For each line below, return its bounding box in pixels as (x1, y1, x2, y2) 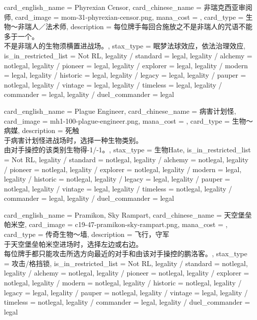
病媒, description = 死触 (4, 125, 79, 136)
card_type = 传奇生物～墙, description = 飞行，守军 (4, 229, 169, 239)
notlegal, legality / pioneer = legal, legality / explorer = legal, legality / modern (4, 60, 248, 70)
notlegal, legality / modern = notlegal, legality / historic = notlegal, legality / (4, 277, 242, 288)
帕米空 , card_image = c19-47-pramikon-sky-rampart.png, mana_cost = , (4, 219, 228, 229)
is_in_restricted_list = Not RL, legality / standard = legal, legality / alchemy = (4, 50, 253, 60)
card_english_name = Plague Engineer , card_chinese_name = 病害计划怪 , (4, 105, 236, 116)
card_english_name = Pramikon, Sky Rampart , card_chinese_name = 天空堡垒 (4, 209, 252, 220)
